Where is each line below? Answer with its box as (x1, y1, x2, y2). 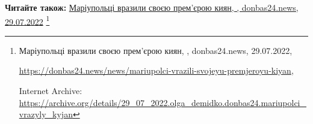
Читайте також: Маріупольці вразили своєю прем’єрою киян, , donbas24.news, (5, 1, 299, 13)
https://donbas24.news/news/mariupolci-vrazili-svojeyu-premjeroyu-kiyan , (19, 64, 294, 77)
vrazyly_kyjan (19, 108, 73, 120)
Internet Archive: (19, 84, 82, 97)
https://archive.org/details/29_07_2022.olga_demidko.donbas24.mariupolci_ (19, 96, 306, 108)
